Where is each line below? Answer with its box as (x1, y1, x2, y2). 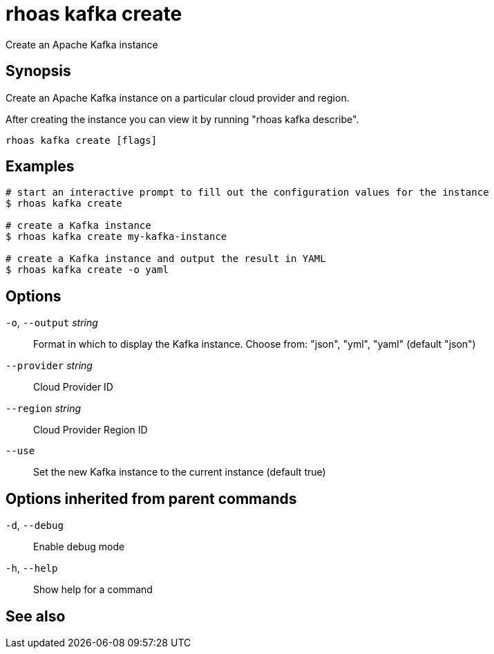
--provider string (6, 359, 93, 372)
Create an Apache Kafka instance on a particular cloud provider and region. (6, 91, 350, 104)
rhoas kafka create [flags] (6, 134, 158, 146)
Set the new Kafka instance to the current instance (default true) (33, 466, 326, 478)
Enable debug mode (33, 541, 125, 553)
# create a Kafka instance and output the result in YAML (6, 253, 326, 265)
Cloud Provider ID (33, 381, 113, 393)
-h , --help (6, 562, 58, 574)
